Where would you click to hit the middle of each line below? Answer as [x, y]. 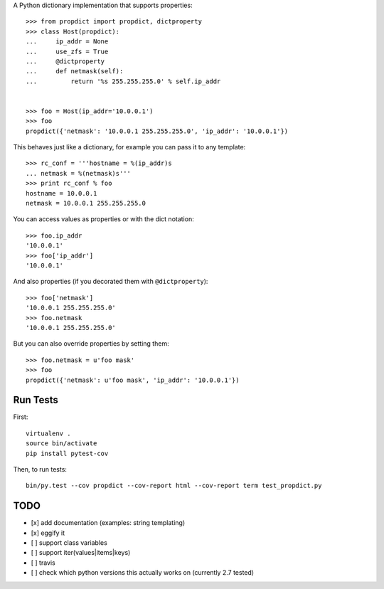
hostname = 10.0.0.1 [62, 193]
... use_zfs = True [67, 51]
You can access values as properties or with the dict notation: [104, 219]
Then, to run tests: [40, 469]
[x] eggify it [48, 533]
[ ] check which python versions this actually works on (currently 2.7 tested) [143, 573]
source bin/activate [62, 444]
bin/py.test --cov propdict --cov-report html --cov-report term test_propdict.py [174, 486]
